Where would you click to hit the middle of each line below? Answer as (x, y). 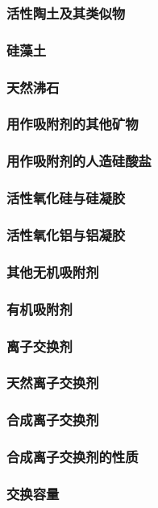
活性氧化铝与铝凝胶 (66, 234)
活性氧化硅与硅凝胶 (66, 198)
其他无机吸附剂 (53, 271)
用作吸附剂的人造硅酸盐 (79, 161)
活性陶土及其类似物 (66, 12)
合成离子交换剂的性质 (73, 457)
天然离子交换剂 (53, 383)
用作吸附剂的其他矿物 (73, 124)
